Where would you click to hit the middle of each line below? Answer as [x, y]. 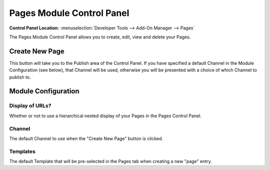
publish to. [20, 77]
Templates [22, 151]
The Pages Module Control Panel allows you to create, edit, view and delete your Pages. [100, 37]
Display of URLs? [30, 106]
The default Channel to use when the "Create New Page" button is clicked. [86, 138]
